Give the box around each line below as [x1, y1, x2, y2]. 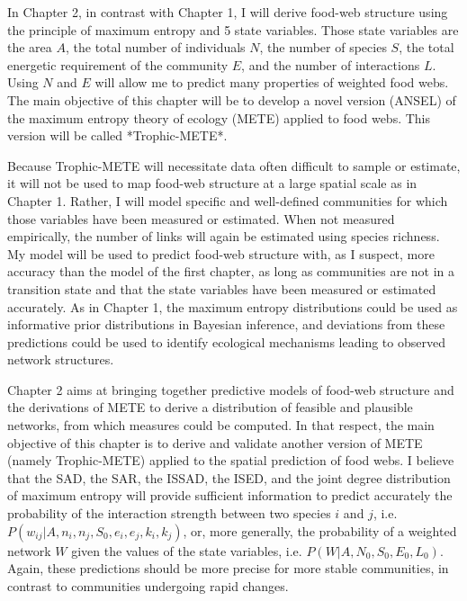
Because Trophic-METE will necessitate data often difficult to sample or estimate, [7, 156, 461, 175]
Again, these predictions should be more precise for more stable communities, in [7, 559, 449, 578]
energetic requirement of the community [7, 55, 229, 74]
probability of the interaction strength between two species [7, 504, 331, 523]
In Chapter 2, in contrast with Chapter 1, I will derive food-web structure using [7, 3, 448, 21]
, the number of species [259, 38, 387, 57]
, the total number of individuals [65, 38, 246, 57]
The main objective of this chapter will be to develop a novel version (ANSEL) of [7, 90, 456, 109]
